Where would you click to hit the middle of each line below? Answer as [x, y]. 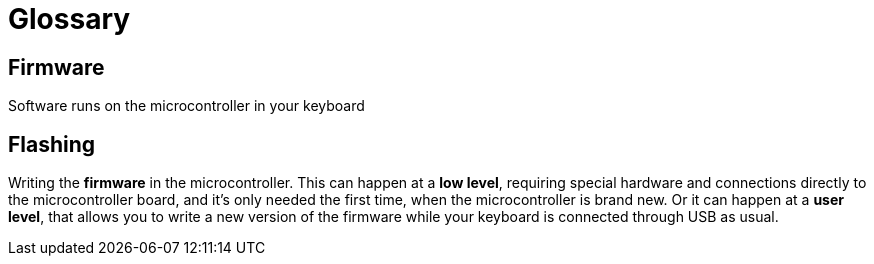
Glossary [69, 19]
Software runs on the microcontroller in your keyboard [186, 106]
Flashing [52, 144]
